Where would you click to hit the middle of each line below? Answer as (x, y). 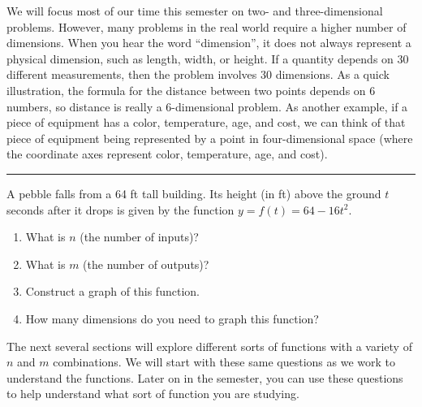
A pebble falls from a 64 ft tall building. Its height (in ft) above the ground (194, 193)
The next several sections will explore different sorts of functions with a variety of (209, 346)
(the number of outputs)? (146, 264)
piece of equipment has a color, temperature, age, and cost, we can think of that (206, 122)
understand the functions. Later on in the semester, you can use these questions (205, 377)
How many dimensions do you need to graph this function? (172, 318)
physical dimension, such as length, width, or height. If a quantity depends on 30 (208, 58)
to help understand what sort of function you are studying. (153, 394)
